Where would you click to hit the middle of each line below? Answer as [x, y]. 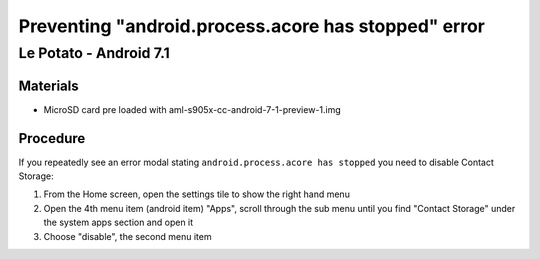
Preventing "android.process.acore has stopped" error [251, 26]
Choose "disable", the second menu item [127, 236]
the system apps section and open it [118, 222]
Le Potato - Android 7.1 [94, 53]
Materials [48, 85]
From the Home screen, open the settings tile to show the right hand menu [196, 194]
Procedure [52, 138]
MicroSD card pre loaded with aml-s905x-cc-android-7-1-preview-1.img [192, 109]
